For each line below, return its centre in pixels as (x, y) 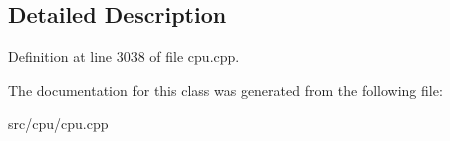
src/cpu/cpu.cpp (58, 123)
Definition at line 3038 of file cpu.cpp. (124, 56)
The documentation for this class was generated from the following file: (225, 89)
